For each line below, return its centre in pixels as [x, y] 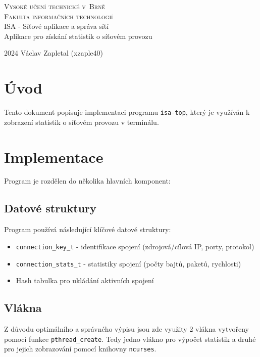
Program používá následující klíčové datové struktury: [88, 229]
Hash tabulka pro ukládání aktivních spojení [85, 280]
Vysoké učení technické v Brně [55, 6]
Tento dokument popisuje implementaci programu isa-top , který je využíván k [127, 112]
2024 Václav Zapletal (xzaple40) [54, 53]
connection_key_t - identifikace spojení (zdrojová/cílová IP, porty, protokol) [135, 246]
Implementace [54, 157]
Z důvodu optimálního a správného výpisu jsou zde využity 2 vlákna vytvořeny [126, 328]
